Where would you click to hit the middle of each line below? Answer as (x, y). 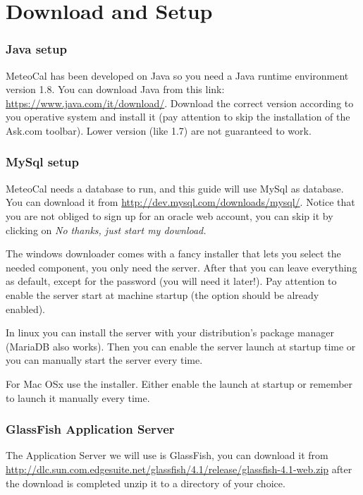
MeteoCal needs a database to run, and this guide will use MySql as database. (175, 188)
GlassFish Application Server (90, 429)
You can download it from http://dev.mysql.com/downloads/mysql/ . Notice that (180, 202)
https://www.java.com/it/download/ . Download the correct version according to (180, 103)
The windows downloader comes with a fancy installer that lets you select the (173, 253)
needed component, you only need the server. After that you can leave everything (181, 267)
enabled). (26, 308)
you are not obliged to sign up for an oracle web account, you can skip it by (170, 215)
